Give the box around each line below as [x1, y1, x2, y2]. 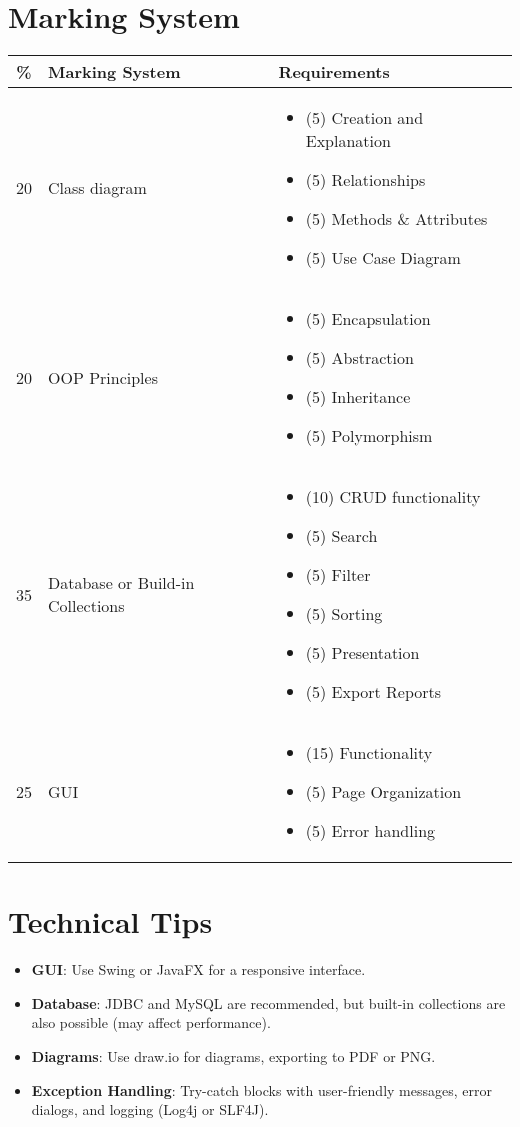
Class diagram [48, 176, 147, 200]
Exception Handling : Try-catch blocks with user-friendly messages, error [31, 1079, 492, 1100]
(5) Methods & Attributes [305, 207, 488, 231]
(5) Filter [305, 563, 371, 587]
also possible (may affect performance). [31, 1012, 271, 1033]
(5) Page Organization [305, 780, 462, 804]
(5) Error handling [305, 819, 436, 843]
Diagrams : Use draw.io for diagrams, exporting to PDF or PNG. [31, 1046, 436, 1067]
